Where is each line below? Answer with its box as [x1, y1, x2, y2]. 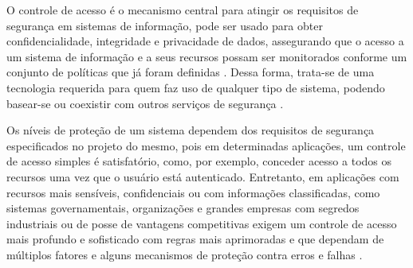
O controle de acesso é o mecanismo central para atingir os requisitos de [6, 2, 359, 17]
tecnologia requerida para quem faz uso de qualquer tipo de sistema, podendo [6, 79, 385, 95]
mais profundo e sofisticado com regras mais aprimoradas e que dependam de [6, 231, 384, 247]
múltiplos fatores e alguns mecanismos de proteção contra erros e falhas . [6, 246, 363, 262]
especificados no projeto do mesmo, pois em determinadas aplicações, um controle [6, 137, 406, 153]
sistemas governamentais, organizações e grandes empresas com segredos [6, 200, 360, 216]
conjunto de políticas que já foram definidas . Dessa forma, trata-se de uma [6, 64, 375, 80]
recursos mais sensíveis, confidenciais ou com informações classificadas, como [6, 184, 380, 200]
